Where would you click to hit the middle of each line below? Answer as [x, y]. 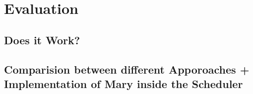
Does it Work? [42, 40]
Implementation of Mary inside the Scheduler [124, 83]
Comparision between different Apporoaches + [127, 69]
